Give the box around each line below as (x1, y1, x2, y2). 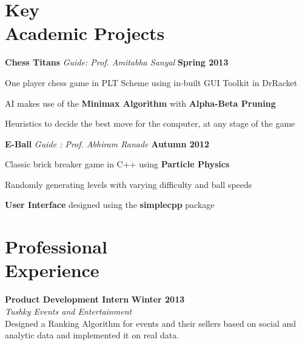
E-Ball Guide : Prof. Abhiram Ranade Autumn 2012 (5, 137, 209, 150)
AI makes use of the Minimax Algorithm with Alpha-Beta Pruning (5, 96, 276, 109)
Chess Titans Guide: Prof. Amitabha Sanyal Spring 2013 (5, 56, 229, 69)
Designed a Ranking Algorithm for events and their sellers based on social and (5, 317, 297, 329)
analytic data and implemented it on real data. (5, 329, 180, 341)
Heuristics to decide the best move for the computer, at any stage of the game (5, 117, 295, 130)
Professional (5, 234, 107, 259)
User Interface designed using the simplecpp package (5, 198, 215, 211)
